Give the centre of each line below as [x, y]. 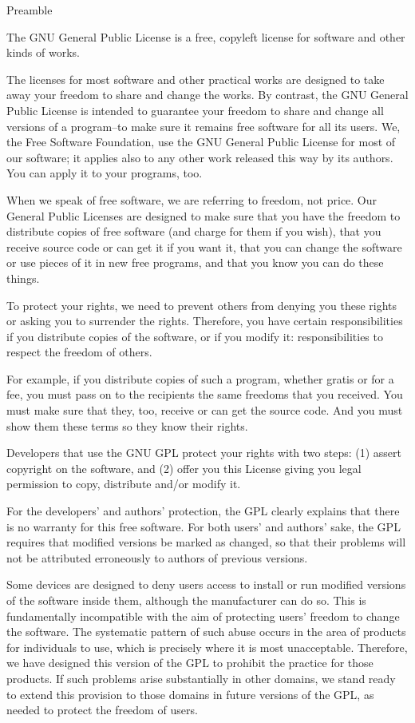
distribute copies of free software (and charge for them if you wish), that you [194, 231]
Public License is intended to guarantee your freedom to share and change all [195, 110]
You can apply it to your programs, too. [105, 173]
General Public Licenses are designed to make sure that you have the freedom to [204, 215]
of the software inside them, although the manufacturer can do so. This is [186, 600]
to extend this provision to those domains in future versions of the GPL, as [190, 694]
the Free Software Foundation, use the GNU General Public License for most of [201, 142]
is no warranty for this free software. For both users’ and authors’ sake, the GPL [204, 526]
